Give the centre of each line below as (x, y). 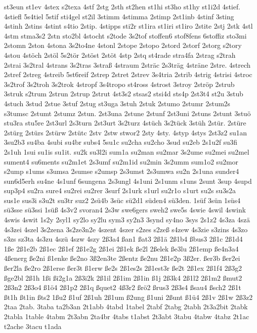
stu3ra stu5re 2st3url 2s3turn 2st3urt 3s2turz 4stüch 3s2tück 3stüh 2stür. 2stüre (125, 123)
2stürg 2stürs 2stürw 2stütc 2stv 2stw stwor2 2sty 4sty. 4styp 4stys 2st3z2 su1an (126, 132)
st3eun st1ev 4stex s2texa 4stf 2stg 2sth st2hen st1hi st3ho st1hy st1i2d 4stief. (122, 6)
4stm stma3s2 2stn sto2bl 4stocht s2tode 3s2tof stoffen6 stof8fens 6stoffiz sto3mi (125, 35)
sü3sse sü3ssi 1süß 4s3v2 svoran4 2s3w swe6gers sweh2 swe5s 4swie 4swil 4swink (125, 210)
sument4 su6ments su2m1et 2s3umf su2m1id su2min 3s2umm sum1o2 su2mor (121, 161)
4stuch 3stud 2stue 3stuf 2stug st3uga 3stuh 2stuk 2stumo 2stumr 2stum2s (117, 103)
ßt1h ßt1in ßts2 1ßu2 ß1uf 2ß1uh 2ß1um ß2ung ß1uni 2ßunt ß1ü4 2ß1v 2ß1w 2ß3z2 (128, 297)
